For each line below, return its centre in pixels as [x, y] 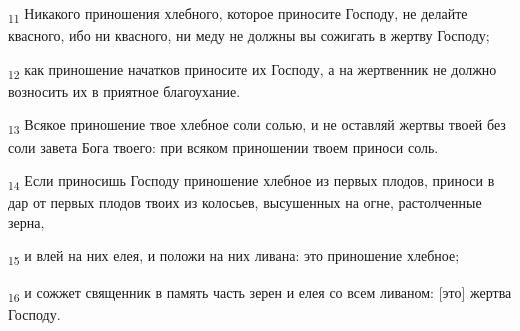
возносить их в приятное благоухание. [124, 90]
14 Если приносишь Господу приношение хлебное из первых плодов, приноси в [251, 181]
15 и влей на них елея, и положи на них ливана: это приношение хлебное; [234, 257]
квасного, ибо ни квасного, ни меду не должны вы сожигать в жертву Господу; [249, 35]
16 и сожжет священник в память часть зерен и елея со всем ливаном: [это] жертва [260, 293]
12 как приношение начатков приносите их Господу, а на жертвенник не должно [252, 70]
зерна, [26, 221]
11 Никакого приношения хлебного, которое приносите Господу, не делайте [238, 14]
